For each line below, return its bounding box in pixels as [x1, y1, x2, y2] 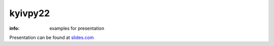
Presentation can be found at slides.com [9, 34, 94, 40]
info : [9, 25, 20, 31]
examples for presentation [49, 25, 105, 31]
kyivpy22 [9, 8, 50, 19]
